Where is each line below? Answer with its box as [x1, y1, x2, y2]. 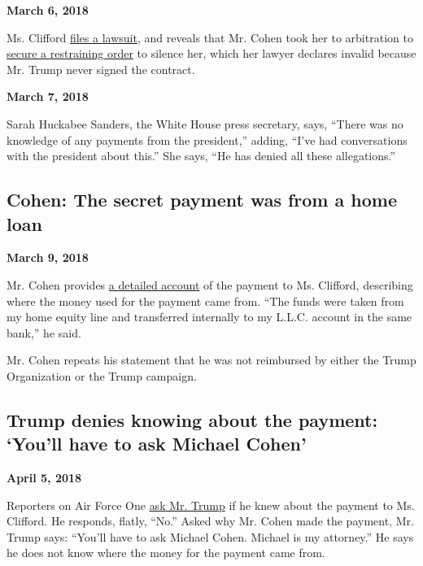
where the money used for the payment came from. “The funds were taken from [7, 292, 404, 309]
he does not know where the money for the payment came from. [7, 544, 325, 561]
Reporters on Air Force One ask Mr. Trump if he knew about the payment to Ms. [7, 496, 415, 513]
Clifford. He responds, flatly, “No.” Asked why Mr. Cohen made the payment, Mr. [7, 512, 414, 529]
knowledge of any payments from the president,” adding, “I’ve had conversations [7, 131, 408, 148]
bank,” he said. [7, 324, 81, 341]
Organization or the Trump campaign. [7, 367, 197, 384]
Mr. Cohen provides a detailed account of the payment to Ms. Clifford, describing [7, 276, 413, 293]
